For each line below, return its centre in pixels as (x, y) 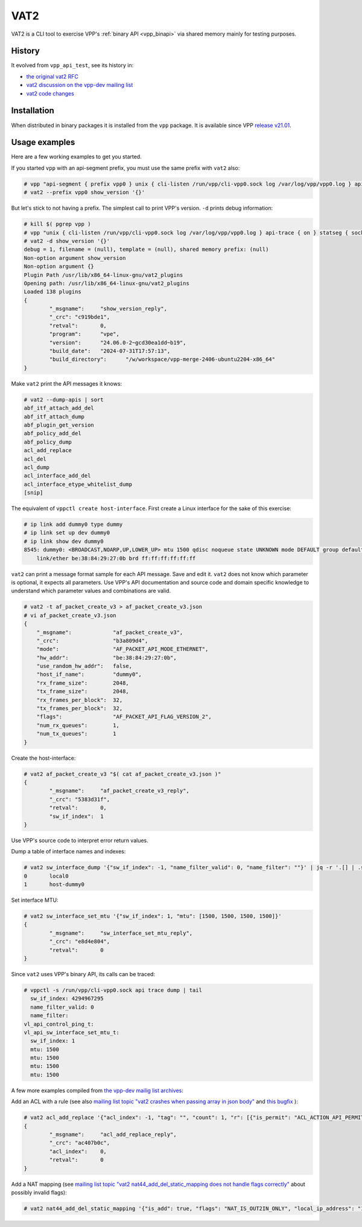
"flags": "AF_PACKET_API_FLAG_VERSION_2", (124, 717)
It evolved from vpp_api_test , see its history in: (72, 65)
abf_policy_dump (48, 442)
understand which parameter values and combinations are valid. (91, 591)
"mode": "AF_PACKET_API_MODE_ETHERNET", (122, 649)
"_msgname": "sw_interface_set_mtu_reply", (121, 933)
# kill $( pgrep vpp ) (57, 224)
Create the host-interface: (43, 758)
